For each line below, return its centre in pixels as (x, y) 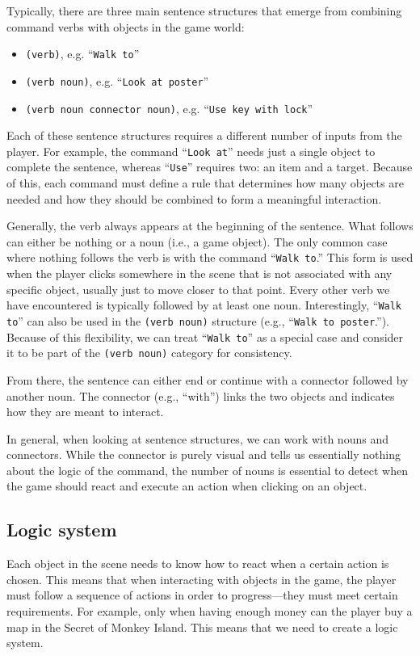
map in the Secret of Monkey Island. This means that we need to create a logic (202, 627)
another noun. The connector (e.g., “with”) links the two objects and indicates (201, 395)
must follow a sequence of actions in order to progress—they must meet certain (202, 595)
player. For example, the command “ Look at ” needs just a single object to (191, 151)
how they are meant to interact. (85, 412)
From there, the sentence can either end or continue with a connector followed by (208, 379)
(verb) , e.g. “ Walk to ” (82, 54)
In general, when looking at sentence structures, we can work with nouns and (197, 438)
